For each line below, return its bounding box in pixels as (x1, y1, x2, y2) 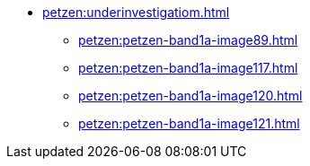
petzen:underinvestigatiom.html (42, 4, 230, 20)
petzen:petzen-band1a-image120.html (78, 88, 303, 103)
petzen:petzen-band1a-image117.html (78, 60, 298, 75)
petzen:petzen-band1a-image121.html (78, 116, 300, 131)
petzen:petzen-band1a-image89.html (78, 32, 298, 48)
